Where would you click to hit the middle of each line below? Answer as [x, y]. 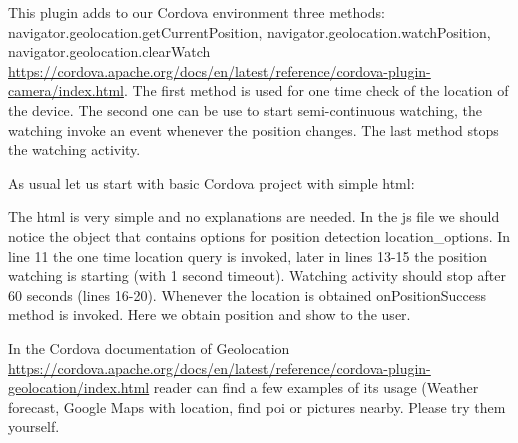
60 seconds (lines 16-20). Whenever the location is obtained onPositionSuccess [247, 294]
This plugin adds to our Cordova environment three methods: [196, 12]
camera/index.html [66, 90]
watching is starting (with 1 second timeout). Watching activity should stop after [257, 275]
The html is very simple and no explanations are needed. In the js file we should [254, 216]
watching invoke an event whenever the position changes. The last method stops [253, 129]
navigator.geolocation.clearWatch [109, 51]
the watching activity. [74, 149]
